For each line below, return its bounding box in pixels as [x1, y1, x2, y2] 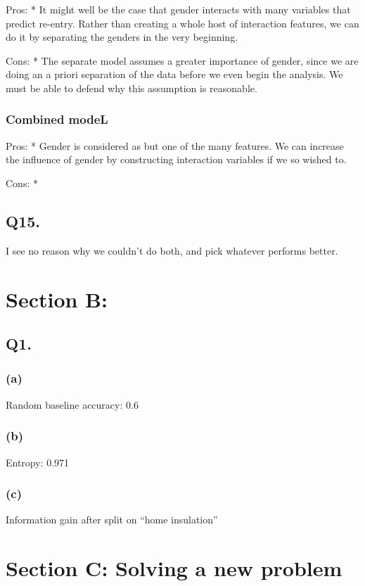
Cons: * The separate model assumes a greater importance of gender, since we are [6, 53, 359, 68]
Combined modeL [6, 110, 108, 128]
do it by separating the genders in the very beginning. [6, 30, 238, 44]
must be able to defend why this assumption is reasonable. [6, 80, 257, 95]
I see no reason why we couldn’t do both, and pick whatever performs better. [6, 243, 338, 257]
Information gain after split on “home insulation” [6, 512, 218, 527]
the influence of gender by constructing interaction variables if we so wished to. [6, 152, 347, 167]
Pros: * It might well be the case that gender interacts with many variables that [6, 2, 351, 16]
